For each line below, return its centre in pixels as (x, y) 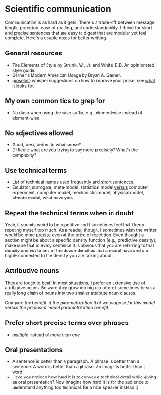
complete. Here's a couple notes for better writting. (56, 38)
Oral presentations (34, 350)
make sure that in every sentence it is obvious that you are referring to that (80, 245)
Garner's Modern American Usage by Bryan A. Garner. (66, 75)
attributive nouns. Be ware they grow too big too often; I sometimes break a (80, 287)
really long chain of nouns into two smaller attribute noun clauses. (71, 293)
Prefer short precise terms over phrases (67, 323)
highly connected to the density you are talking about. (59, 256)
